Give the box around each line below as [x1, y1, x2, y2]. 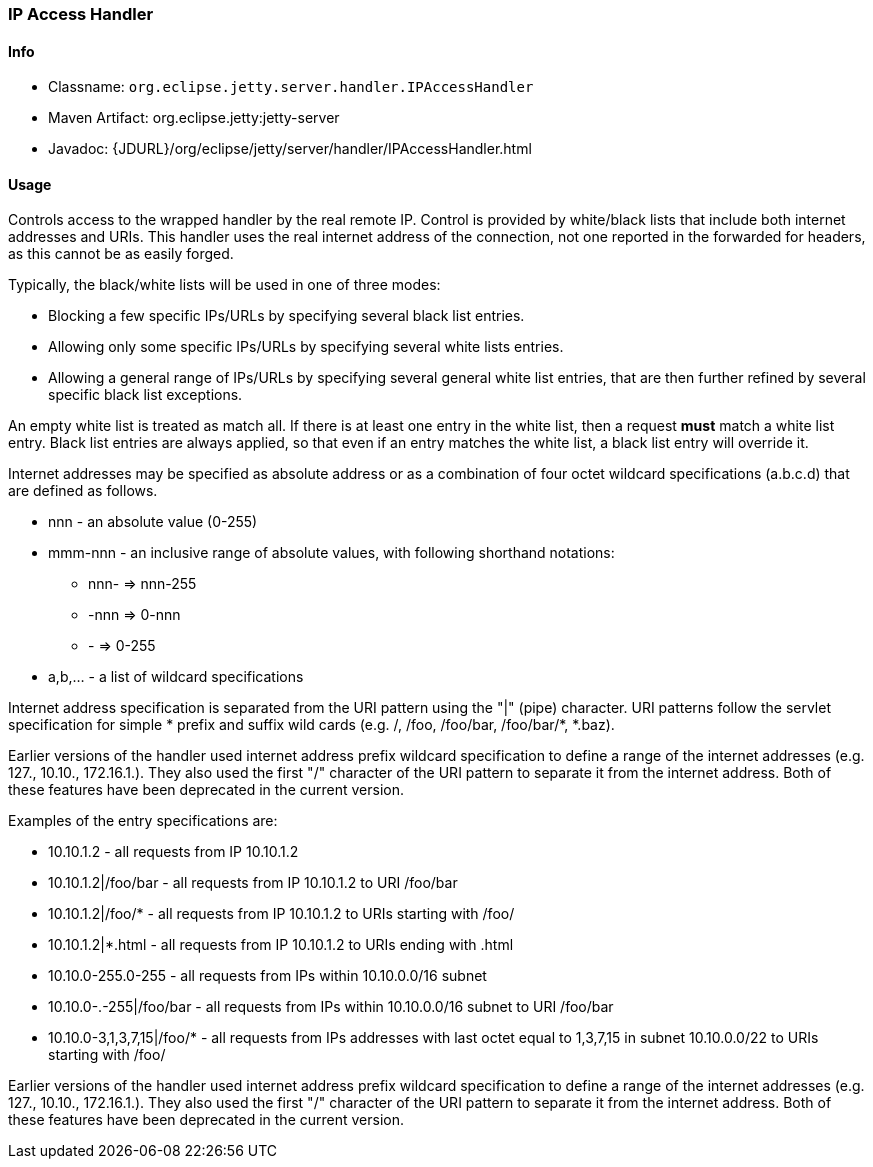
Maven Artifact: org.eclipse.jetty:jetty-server [48, 109, 340, 127]
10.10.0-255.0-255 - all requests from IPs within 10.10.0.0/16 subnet [48, 967, 487, 985]
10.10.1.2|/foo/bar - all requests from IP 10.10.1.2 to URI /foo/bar [48, 874, 458, 892]
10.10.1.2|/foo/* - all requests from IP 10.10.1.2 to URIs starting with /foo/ [48, 905, 515, 923]
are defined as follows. [8, 482, 158, 500]
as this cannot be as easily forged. [8, 245, 234, 263]
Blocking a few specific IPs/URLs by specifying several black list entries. [48, 307, 525, 325]
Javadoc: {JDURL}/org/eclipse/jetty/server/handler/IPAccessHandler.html [48, 140, 532, 158]
